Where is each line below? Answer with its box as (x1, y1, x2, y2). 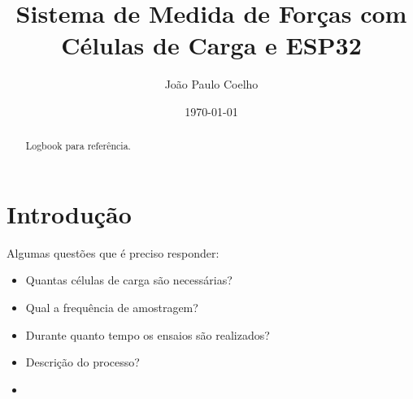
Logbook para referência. (25, 139, 131, 153)
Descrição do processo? (25, 353, 140, 371)
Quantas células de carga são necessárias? (25, 271, 233, 288)
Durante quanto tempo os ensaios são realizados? (25, 326, 270, 343)
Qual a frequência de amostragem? (25, 299, 198, 316)
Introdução (7, 197, 132, 230)
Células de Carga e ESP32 (61, 28, 362, 62)
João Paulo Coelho (164, 76, 259, 93)
